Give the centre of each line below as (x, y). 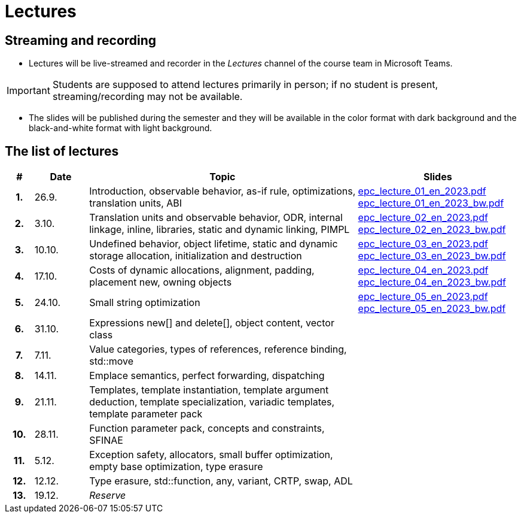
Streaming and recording (81, 40)
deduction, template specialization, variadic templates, (212, 402)
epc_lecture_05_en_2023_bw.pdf (432, 309)
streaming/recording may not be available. (147, 97)
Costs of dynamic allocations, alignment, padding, (202, 270)
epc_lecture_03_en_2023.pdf (423, 244)
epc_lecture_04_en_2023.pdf (423, 270)
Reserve (108, 496)
